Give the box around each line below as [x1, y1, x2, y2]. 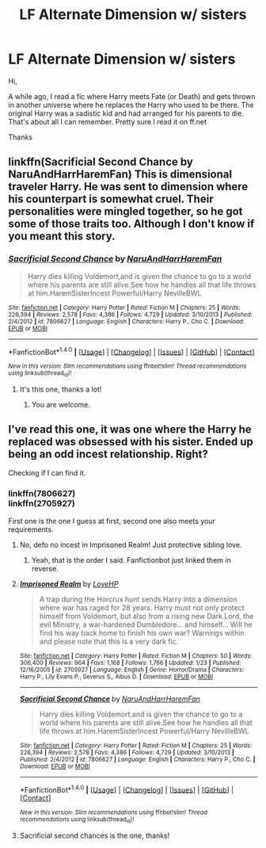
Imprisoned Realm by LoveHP [19, 579, 119, 588]
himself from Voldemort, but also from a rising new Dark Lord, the [39, 611, 254, 621]
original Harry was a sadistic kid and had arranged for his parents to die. [8, 109, 244, 118]
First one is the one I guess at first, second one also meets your [8, 516, 216, 525]
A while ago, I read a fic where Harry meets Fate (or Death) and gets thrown [8, 91, 256, 101]
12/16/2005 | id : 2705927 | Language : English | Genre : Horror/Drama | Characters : [19, 666, 245, 674]
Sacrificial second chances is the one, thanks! [19, 831, 170, 840]
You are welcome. [31, 399, 91, 409]
